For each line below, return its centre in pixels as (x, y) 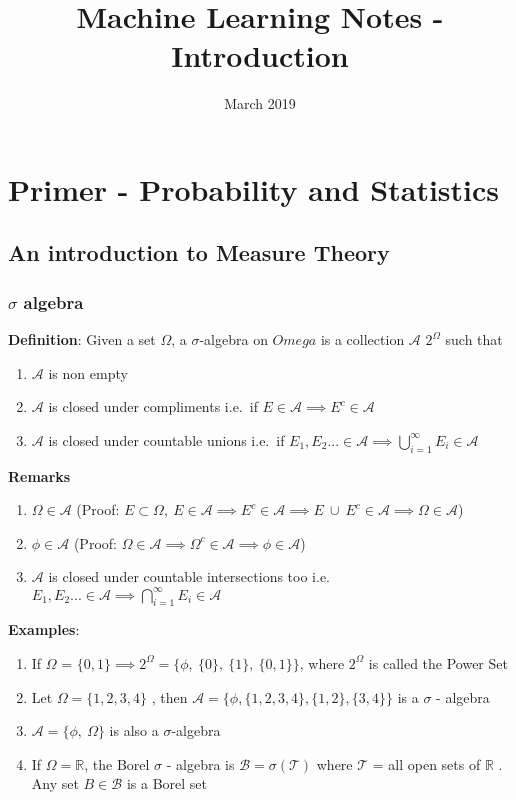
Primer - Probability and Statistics (254, 188)
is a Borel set (166, 783)
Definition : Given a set (82, 339)
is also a (134, 730)
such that (474, 339)
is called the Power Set (438, 662)
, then (169, 696)
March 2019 (260, 103)
